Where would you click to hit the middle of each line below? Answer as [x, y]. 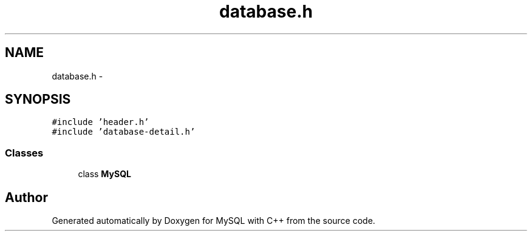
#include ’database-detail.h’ [124, 132]
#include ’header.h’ [101, 122]
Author [26, 197]
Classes [24, 153]
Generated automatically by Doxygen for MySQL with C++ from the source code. [213, 221]
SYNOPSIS [38, 99]
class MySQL [104, 174]
